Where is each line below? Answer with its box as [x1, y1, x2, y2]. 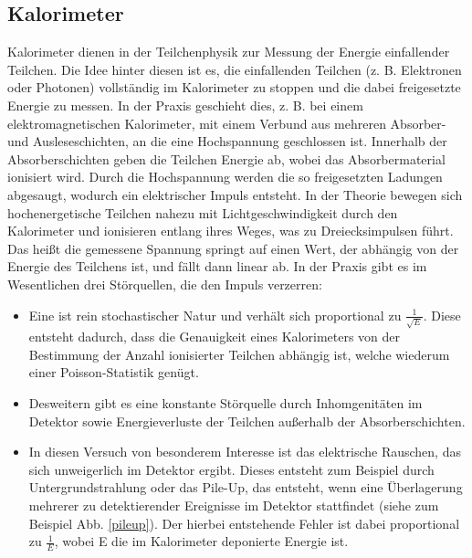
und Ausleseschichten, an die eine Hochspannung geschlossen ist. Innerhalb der [7, 132, 447, 151]
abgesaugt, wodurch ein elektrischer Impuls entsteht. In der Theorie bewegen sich [7, 184, 463, 204]
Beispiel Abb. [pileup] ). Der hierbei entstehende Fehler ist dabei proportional [28, 513, 460, 532]
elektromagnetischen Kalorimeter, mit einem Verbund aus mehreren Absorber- [7, 113, 446, 132]
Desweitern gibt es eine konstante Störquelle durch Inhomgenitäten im [28, 394, 423, 412]
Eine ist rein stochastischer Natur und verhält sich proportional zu [28, 305, 402, 324]
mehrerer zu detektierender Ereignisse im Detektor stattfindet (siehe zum [28, 495, 439, 514]
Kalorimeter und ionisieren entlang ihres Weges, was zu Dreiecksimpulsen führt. [7, 221, 454, 240]
